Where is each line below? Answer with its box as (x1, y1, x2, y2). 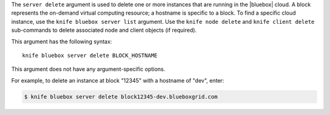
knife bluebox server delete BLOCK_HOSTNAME (22, 52, 158, 59)
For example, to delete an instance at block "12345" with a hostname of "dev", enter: (11, 76, 224, 84)
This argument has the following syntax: (11, 37, 112, 45)
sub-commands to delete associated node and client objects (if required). (11, 26, 197, 34)
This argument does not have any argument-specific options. (11, 65, 166, 73)
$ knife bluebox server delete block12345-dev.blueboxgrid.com (24, 93, 218, 100)
